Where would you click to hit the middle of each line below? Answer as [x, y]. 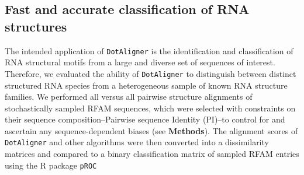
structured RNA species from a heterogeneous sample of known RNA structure [146, 85]
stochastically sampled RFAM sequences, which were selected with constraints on [150, 108]
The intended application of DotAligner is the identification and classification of [149, 50]
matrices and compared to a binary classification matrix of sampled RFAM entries [152, 154]
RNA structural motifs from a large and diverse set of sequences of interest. [140, 62]
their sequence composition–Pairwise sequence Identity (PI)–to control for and [145, 119]
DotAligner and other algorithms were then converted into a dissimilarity [137, 142]
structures [36, 26]
